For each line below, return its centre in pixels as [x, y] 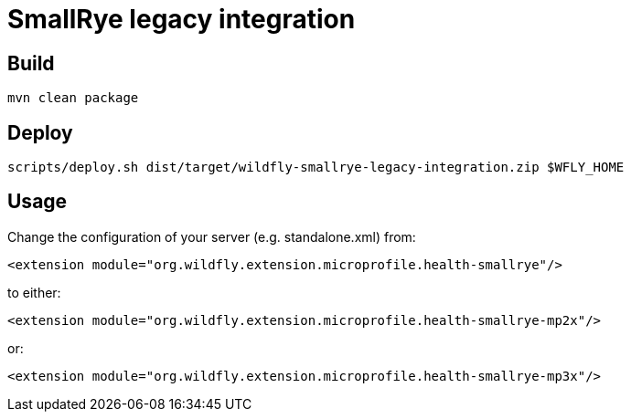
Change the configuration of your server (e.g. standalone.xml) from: [212, 236]
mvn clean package [73, 98]
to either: [34, 292]
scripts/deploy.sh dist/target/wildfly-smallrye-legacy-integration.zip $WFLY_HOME [316, 168]
